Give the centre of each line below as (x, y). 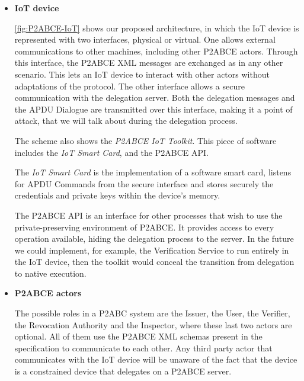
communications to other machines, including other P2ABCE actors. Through (156, 51)
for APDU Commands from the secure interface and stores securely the (144, 183)
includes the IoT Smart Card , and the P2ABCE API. (111, 152)
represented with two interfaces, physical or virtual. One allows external (145, 39)
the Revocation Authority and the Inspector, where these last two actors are (153, 324)
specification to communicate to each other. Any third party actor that (143, 348)
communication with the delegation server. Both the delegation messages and (155, 97)
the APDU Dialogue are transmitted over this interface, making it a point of (153, 109)
